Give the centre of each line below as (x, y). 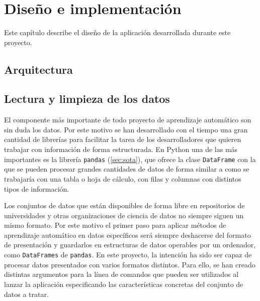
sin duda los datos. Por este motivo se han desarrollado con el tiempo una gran (126, 129)
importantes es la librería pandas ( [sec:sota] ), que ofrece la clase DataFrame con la (130, 159)
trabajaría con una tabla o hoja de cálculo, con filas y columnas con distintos (123, 178)
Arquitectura (38, 69)
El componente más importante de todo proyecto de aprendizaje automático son (128, 120)
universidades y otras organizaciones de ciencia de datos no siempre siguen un (124, 215)
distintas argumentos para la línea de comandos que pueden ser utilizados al (121, 274)
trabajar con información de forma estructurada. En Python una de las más (121, 149)
